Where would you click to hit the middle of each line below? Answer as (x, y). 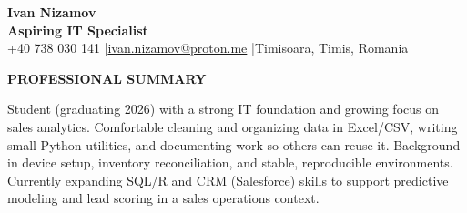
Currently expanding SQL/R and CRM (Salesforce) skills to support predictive (228, 180)
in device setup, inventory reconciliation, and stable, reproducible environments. (230, 162)
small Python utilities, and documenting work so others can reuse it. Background (234, 144)
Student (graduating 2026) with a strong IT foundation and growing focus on (223, 109)
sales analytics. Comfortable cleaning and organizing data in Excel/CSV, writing (233, 126)
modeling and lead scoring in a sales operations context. (163, 198)
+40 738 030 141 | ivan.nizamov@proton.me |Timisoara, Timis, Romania (208, 48)
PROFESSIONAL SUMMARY (107, 78)
